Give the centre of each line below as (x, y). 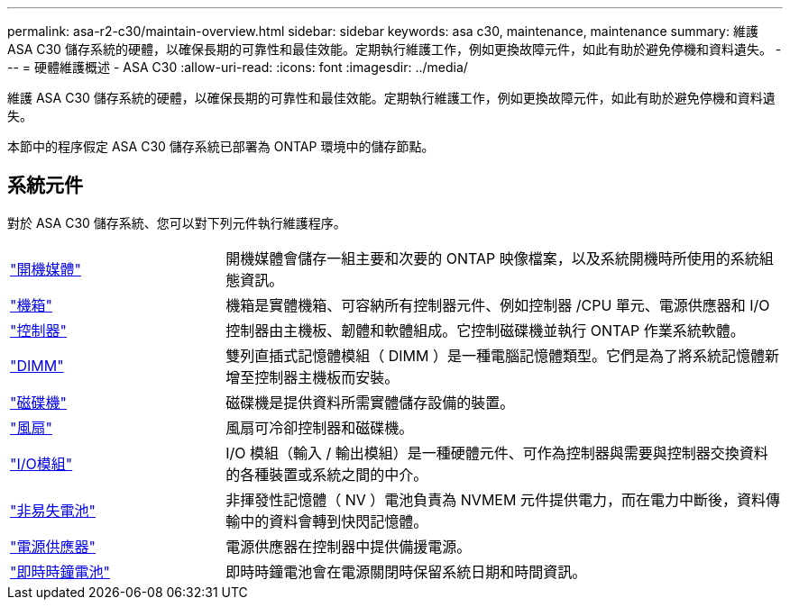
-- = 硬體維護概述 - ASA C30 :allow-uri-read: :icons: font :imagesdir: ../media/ (238, 67)
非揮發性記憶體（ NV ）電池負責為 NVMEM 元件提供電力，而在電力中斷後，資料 (496, 499)
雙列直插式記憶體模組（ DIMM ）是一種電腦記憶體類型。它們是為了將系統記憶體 (495, 355)
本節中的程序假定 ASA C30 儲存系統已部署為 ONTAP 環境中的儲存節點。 (221, 146)
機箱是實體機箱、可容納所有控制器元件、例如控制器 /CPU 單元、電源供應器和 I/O (498, 305)
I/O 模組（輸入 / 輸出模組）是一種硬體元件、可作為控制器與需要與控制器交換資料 (497, 453)
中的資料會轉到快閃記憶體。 (334, 521)
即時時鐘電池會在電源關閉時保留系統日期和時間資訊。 (406, 571)
